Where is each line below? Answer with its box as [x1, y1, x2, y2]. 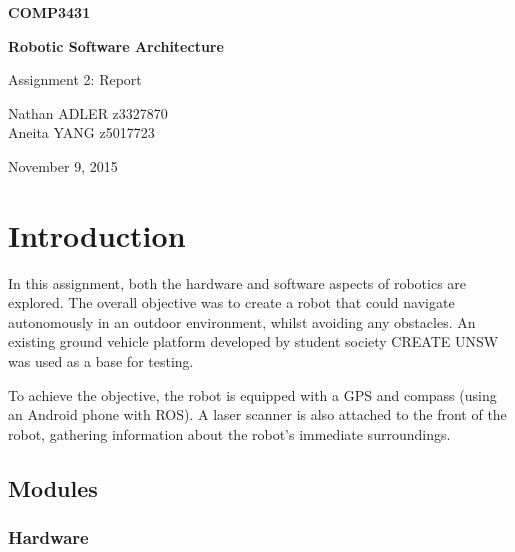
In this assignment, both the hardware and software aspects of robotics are [8, 272, 467, 293]
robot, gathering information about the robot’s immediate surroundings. [8, 423, 451, 444]
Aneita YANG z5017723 [8, 122, 155, 143]
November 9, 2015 [8, 155, 118, 176]
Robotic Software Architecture [8, 35, 224, 56]
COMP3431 [8, 2, 91, 22]
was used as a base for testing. [8, 351, 194, 372]
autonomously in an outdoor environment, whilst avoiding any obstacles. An [8, 311, 476, 332]
